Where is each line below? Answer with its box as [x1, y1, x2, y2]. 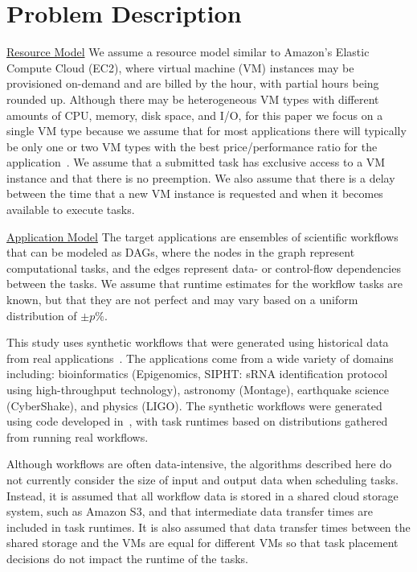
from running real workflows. [6, 428, 149, 445]
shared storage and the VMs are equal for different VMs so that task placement [6, 534, 399, 551]
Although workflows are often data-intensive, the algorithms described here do [6, 455, 392, 472]
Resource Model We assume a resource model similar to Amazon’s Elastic [6, 43, 370, 60]
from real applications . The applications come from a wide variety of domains [6, 349, 394, 366]
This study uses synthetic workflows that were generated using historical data [6, 334, 389, 351]
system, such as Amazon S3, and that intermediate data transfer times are [6, 503, 373, 520]
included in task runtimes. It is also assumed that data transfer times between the [6, 518, 411, 535]
